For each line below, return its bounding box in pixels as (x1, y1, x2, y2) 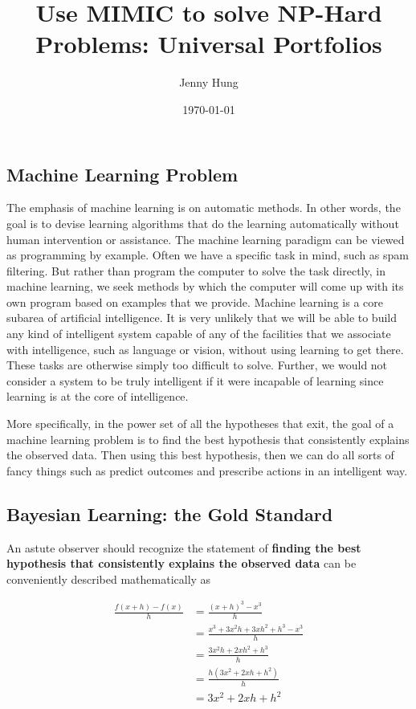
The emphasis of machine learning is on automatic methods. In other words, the (6, 199, 401, 216)
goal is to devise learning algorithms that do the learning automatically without (6, 214, 399, 231)
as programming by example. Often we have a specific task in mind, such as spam (6, 247, 409, 263)
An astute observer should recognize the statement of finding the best (6, 539, 361, 556)
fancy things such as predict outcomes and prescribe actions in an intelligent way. (6, 462, 408, 479)
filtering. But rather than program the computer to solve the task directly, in (6, 262, 385, 279)
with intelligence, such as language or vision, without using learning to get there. (6, 340, 404, 357)
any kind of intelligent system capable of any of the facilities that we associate (6, 325, 391, 342)
